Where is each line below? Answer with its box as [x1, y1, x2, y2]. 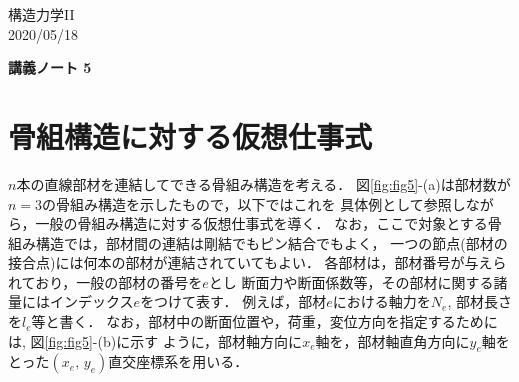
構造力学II [8, 4, 75, 24]
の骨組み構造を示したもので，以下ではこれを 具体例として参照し [42, 193, 466, 214]
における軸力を [332, 291, 431, 312]
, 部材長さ [447, 291, 512, 312]
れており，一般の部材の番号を [8, 271, 203, 292]
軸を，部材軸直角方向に [315, 330, 470, 351]
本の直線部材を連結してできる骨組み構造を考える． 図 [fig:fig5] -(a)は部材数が [16, 173, 511, 194]
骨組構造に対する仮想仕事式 [8, 115, 373, 156]
